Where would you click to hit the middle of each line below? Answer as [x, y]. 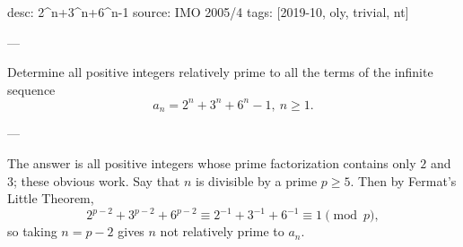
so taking [32, 231]
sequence [31, 89]
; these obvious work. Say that [97, 180]
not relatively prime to [222, 231]
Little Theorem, [51, 198]
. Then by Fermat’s [403, 180]
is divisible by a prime [257, 180]
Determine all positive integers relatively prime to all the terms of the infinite [220, 72]
